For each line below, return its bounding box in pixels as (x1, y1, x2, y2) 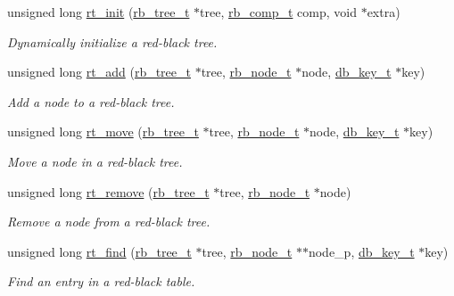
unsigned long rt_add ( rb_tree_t (7, 62, 191, 81)
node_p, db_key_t (308, 242, 415, 260)
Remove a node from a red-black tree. (7, 212, 210, 231)
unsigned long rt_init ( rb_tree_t (7, 3, 190, 21)
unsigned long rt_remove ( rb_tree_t (7, 182, 210, 201)
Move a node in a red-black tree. (7, 152, 183, 170)
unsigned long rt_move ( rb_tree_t (7, 122, 199, 141)
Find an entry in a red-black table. (7, 272, 195, 291)
